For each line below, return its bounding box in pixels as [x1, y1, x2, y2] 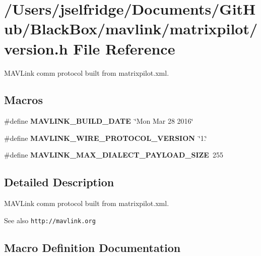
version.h [4, 38, 68, 59]
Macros [4, 92, 43, 108]
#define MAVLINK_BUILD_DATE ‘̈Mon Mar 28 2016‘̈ [4, 116, 193, 126]
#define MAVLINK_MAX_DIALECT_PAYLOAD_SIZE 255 [4, 149, 223, 160]
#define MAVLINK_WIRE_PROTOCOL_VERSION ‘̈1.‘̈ [4, 132, 207, 143]
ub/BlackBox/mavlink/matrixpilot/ [4, 18, 258, 39]
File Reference [73, 38, 175, 59]
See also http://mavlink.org [4, 215, 96, 225]
